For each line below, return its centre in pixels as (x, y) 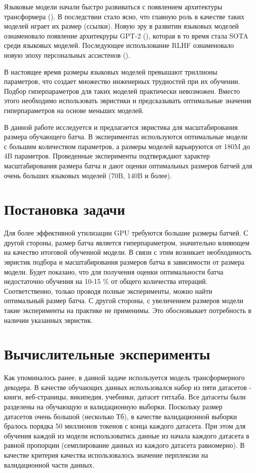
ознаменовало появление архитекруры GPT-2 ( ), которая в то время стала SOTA (126, 35)
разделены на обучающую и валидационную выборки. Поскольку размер (113, 407)
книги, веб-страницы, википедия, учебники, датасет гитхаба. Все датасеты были (125, 397)
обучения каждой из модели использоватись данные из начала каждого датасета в (127, 435)
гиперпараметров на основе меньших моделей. (74, 110)
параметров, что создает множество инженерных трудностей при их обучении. (122, 81)
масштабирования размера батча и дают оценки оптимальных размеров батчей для (128, 165)
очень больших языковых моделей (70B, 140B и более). (88, 175)
